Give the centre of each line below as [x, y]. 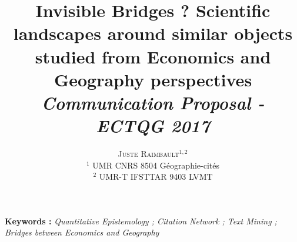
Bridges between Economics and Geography [82, 232]
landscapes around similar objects [153, 33]
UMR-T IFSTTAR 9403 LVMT [156, 177]
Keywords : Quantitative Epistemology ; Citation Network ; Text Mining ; [141, 221]
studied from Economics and [153, 56]
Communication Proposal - [153, 102]
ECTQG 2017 [153, 126]
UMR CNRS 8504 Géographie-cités [156, 165]
